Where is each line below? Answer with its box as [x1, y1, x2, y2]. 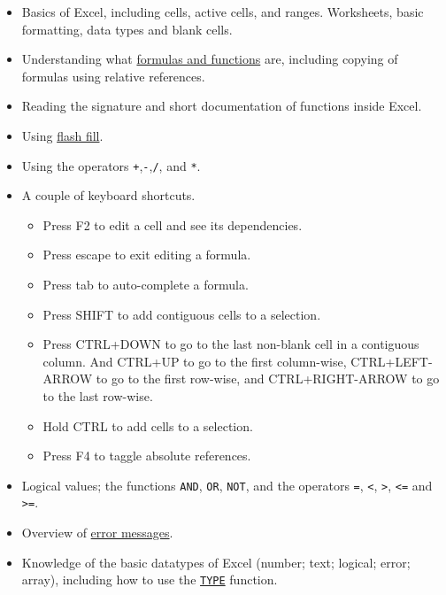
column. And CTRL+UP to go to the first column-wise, [42, 352, 347, 370]
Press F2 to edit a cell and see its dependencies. [42, 215, 303, 234]
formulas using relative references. [21, 66, 205, 85]
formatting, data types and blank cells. [21, 19, 233, 38]
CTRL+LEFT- [350, 352, 433, 370]
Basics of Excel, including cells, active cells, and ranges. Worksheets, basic [21, 3, 424, 20]
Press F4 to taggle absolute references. [42, 446, 251, 465]
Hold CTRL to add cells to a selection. [42, 416, 253, 435]
